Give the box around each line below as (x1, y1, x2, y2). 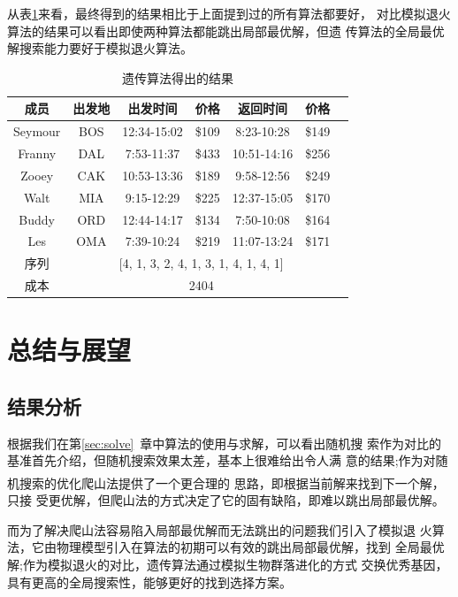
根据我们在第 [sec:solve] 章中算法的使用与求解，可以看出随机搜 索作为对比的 (7, 433, 441, 452)
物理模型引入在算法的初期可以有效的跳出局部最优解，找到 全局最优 (56, 538, 445, 556)
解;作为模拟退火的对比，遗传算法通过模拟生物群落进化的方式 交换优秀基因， (7, 555, 448, 573)
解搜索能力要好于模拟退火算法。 (7, 39, 193, 57)
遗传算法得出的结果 (122, 68, 234, 87)
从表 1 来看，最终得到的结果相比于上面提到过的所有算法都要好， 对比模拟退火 (7, 4, 451, 22)
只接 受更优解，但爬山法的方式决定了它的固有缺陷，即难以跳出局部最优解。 (7, 491, 445, 509)
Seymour (13, 122, 61, 141)
